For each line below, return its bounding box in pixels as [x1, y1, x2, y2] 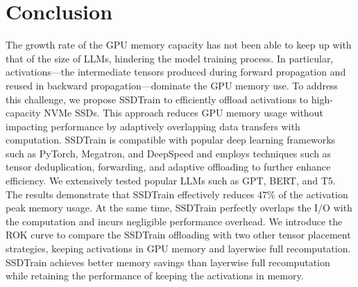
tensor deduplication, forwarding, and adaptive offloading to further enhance [6, 159, 331, 174]
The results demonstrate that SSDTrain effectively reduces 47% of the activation [6, 186, 348, 201]
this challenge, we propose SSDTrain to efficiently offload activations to [6, 92, 309, 106]
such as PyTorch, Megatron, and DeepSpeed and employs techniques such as [6, 146, 332, 160]
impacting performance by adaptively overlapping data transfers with [6, 119, 300, 133]
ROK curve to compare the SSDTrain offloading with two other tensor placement [6, 227, 351, 242]
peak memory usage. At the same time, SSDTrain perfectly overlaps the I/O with [6, 200, 352, 215]
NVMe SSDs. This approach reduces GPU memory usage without [44, 105, 323, 120]
